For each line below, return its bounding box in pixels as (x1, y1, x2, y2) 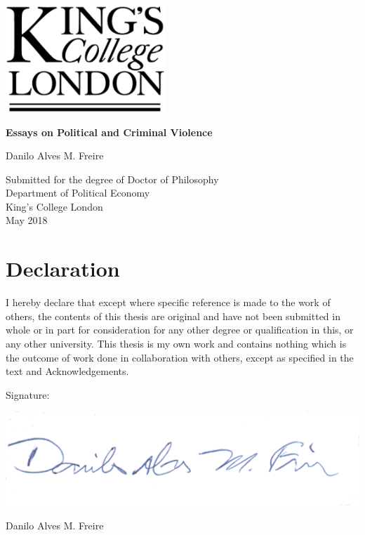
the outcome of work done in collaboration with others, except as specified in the (6, 350, 354, 364)
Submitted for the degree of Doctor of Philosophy (6, 171, 219, 186)
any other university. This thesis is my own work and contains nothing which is (6, 336, 347, 350)
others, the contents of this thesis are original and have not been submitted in (6, 308, 340, 323)
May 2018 (6, 213, 48, 227)
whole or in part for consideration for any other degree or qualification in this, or (6, 322, 354, 337)
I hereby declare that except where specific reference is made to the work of (6, 295, 331, 310)
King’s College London (6, 199, 103, 213)
